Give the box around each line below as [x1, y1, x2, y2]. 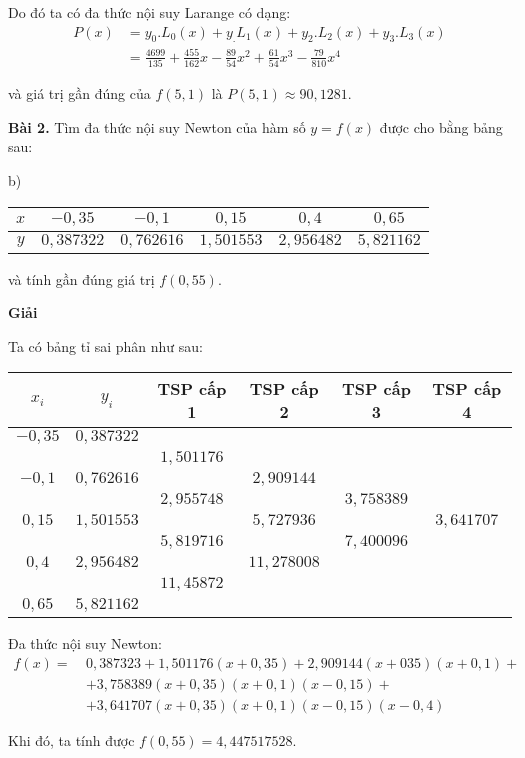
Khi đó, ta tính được [8, 730, 135, 751]
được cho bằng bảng [379, 116, 503, 137]
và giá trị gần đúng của [8, 83, 151, 104]
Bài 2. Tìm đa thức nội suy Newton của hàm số [8, 116, 306, 137]
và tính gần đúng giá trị [8, 268, 155, 289]
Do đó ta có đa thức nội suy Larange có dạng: [8, 2, 291, 22]
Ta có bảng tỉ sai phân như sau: [8, 335, 204, 356]
